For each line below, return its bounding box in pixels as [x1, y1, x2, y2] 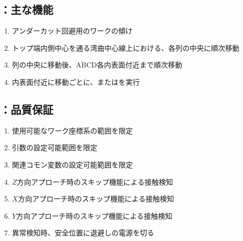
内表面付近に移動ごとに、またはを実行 [12, 76, 140, 87]
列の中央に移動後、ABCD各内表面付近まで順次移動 [12, 59, 183, 70]
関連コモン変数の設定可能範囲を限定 [12, 159, 133, 169]
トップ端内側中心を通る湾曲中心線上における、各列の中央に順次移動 [12, 42, 239, 53]
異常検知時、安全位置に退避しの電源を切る [12, 227, 154, 238]
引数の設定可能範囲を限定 [12, 142, 97, 153]
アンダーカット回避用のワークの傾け [12, 25, 133, 36]
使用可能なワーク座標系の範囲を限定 [12, 125, 133, 135]
